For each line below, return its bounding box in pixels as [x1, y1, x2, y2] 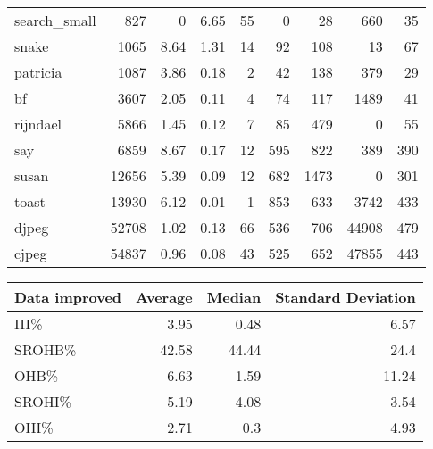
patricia [14, 62, 62, 82]
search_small [14, 10, 96, 30]
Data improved [14, 287, 122, 307]
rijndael [14, 113, 62, 134]
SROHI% [14, 391, 71, 412]
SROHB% [14, 339, 77, 360]
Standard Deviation [275, 287, 416, 307]
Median [206, 287, 262, 307]
